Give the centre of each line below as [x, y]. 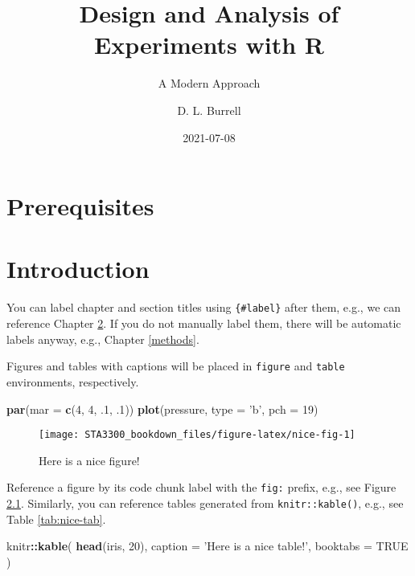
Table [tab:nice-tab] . [56, 519]
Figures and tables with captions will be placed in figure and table [176, 366]
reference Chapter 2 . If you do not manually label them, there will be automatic [204, 323]
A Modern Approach [209, 83]
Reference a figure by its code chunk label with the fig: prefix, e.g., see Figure [201, 487]
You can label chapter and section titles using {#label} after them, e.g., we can [204, 307]
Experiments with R [209, 45]
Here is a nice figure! [89, 460]
